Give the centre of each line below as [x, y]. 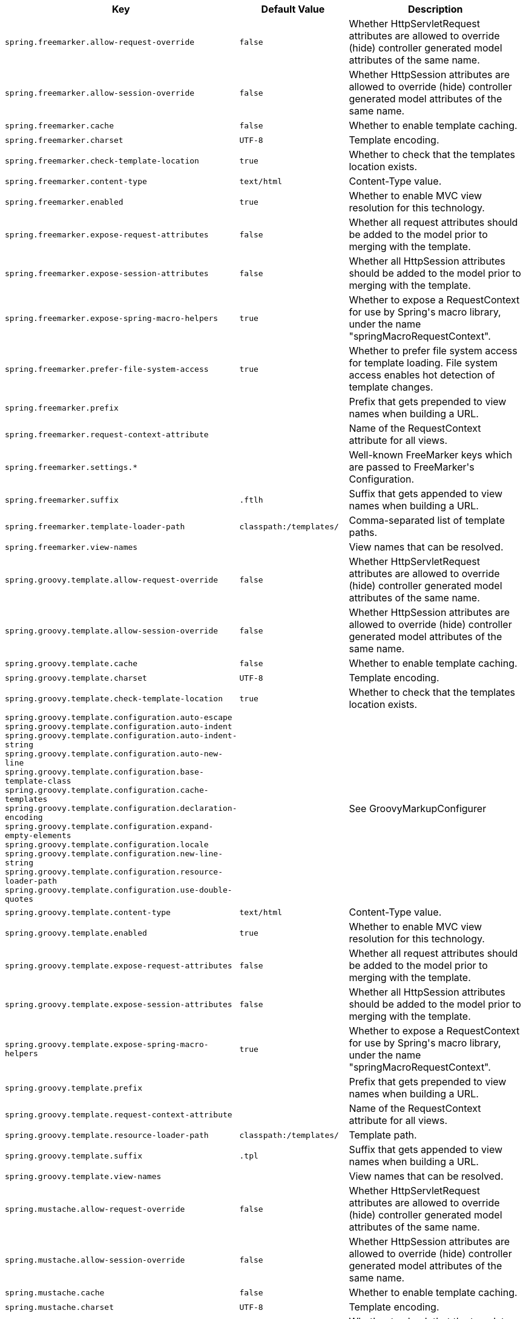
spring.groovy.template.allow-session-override [112, 630]
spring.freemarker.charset [64, 140]
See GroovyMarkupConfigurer [418, 808]
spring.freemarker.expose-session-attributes [107, 273]
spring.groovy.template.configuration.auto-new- [114, 754]
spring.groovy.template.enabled [76, 933]
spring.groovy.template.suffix [74, 1155]
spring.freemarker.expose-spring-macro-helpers [112, 318]
